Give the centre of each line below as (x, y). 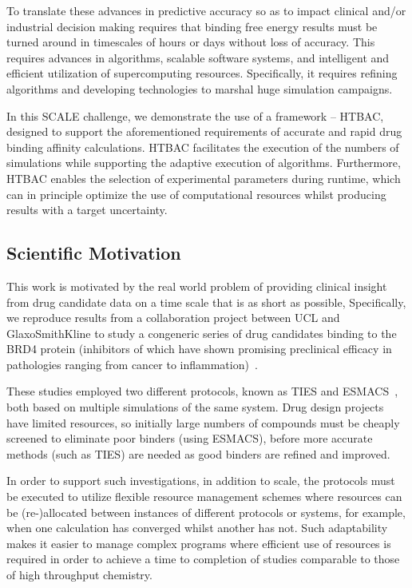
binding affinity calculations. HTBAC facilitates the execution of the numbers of (203, 147)
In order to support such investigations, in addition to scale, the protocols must (201, 481)
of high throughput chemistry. (79, 575)
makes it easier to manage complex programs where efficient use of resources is (199, 543)
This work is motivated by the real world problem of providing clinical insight (197, 286)
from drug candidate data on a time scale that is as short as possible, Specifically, (206, 302)
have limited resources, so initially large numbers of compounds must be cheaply (203, 422)
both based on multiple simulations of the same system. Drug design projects (195, 407)
